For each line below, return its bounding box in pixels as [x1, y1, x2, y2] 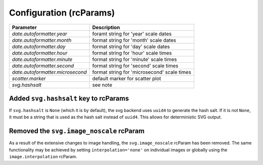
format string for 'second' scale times [92, 62, 179, 69]
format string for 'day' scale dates [92, 43, 170, 50]
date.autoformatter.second [12, 62, 74, 69]
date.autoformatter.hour [12, 49, 68, 56]
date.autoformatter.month [12, 37, 72, 43]
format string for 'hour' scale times [92, 49, 172, 56]
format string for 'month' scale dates [92, 37, 176, 43]
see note [92, 81, 113, 88]
